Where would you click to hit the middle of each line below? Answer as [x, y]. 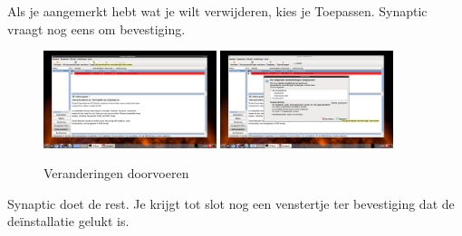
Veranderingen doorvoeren [116, 173]
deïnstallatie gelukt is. [68, 221]
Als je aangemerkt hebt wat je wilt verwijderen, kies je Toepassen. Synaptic [217, 11]
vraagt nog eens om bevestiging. [96, 28]
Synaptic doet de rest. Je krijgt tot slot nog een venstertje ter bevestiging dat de [231, 203]
